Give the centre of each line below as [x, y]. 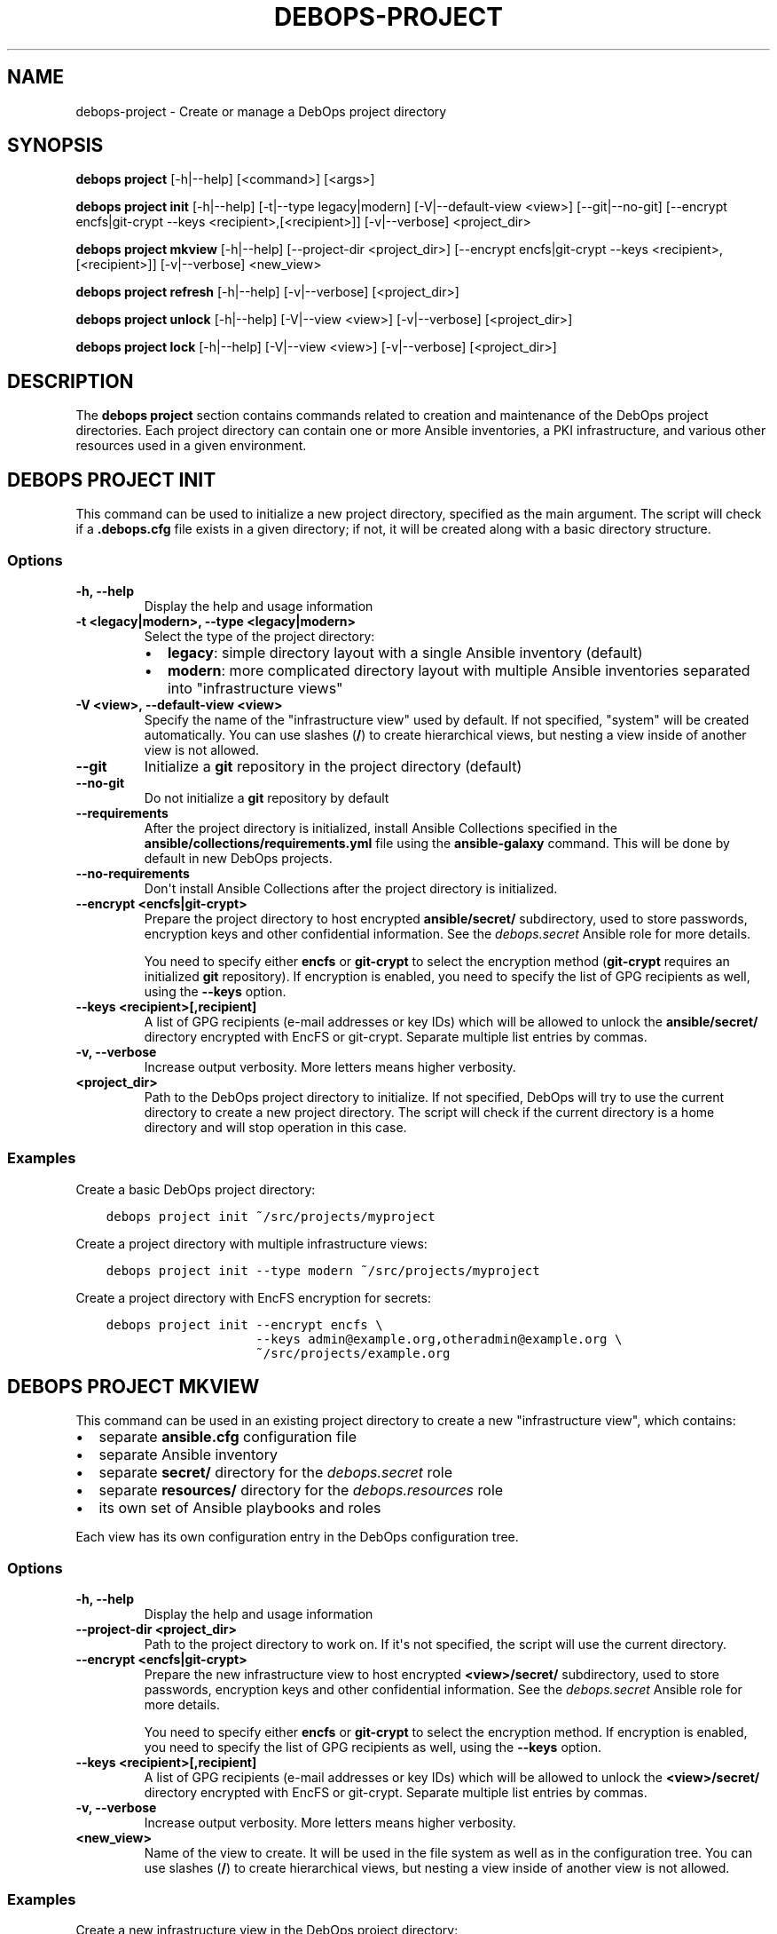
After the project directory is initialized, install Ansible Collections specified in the [381, 828]
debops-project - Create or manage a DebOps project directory [261, 111]
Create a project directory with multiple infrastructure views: [251, 1243]
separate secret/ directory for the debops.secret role [276, 1473]
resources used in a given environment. [191, 446]
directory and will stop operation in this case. [275, 1127]
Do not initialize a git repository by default [267, 797]
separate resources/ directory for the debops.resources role [301, 1490]
